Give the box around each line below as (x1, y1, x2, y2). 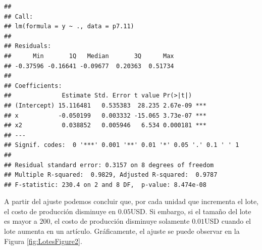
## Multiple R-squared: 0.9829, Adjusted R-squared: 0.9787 (4, 171, 218, 179)
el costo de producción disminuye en (4, 206, 116, 216)
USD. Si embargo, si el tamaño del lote (130, 206, 251, 216)
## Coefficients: (4, 82, 62, 89)
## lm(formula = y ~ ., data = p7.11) (4, 23, 134, 30)
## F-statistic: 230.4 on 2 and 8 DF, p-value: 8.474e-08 (4, 181, 206, 188)
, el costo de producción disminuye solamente (50, 216, 190, 226)
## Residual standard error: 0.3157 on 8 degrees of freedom (4, 161, 214, 169)
